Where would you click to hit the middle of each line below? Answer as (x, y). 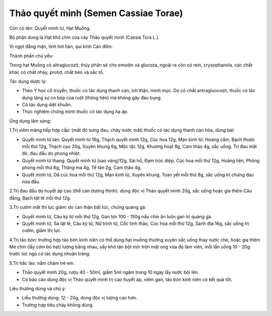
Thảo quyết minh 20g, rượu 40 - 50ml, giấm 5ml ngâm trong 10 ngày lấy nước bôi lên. (110, 272)
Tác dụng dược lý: (28, 81)
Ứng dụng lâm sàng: (30, 121)
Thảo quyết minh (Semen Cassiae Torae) (96, 13)
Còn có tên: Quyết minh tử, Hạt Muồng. (50, 28)
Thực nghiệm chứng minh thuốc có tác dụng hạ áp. (75, 112)
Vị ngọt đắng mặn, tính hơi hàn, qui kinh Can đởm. (61, 47)
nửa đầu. (31, 182)
